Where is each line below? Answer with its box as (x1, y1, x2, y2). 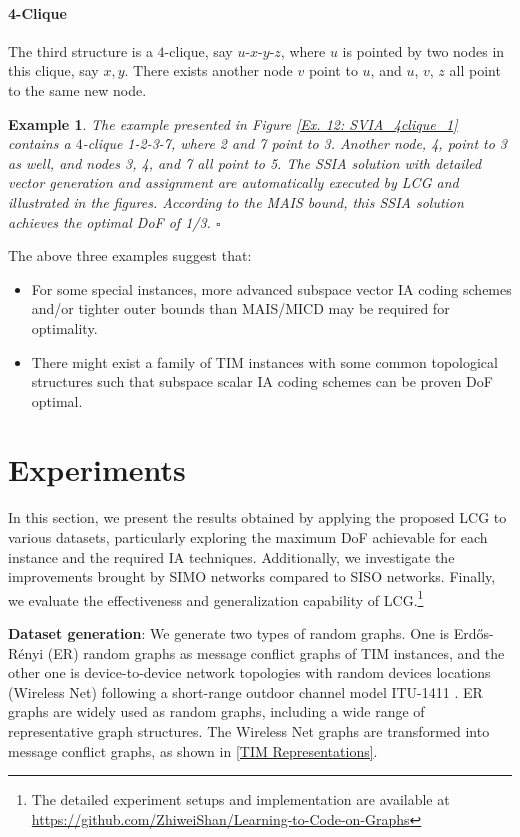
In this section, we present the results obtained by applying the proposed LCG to (8, 507, 507, 528)
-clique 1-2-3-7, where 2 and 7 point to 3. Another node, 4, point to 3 (82, 133, 508, 154)
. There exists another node (124, 60, 293, 81)
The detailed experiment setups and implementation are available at (31, 789, 450, 810)
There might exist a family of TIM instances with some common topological (31, 351, 498, 372)
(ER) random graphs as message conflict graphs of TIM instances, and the (47, 642, 505, 663)
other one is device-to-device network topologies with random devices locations (8, 662, 491, 683)
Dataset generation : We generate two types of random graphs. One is (8, 623, 450, 644)
